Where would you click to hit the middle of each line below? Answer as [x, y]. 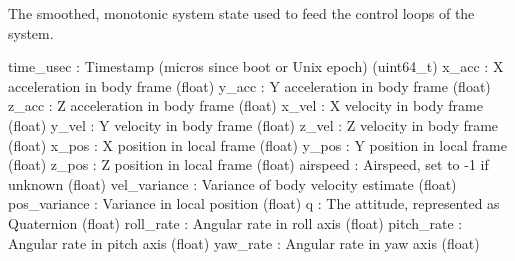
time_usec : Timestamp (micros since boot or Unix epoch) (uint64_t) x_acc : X [256, 66]
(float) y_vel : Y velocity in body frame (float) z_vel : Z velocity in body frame [253, 124]
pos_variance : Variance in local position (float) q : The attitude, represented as [254, 203]
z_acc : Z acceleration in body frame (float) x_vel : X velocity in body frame [245, 105]
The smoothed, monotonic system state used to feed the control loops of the [241, 13]
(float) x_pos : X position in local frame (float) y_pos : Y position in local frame [257, 144]
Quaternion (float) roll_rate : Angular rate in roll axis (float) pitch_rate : [235, 222]
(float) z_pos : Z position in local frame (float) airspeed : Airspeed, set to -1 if [248, 164]
